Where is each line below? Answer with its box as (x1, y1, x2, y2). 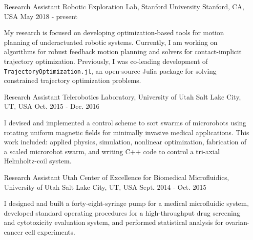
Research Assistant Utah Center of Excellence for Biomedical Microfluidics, (4, 172, 229, 182)
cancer (4, 226, 23, 237)
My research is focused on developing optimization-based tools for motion (4, 27, 224, 38)
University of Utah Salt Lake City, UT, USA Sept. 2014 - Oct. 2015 (4, 181, 207, 192)
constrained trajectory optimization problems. (4, 75, 141, 85)
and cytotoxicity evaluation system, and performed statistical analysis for (4, 217, 223, 227)
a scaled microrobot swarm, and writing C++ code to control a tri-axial (4, 146, 220, 156)
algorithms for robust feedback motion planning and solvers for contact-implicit (4, 46, 242, 57)
